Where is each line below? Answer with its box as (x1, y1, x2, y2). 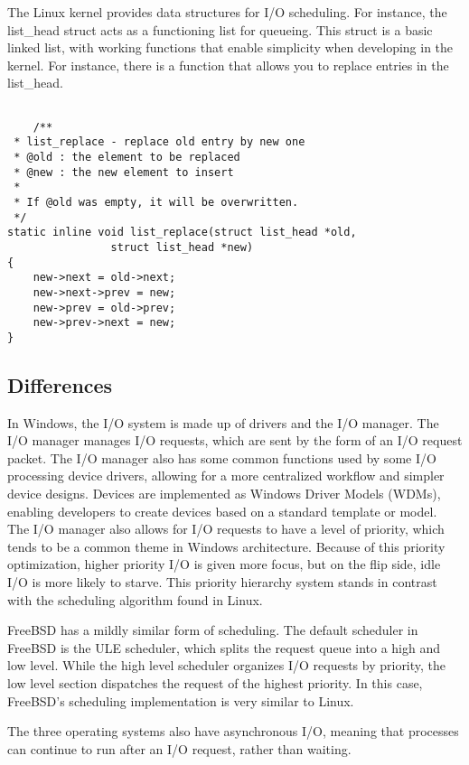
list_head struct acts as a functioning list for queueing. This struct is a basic (7, 20, 433, 39)
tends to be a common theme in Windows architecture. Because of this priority (7, 536, 446, 555)
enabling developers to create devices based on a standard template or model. (7, 501, 437, 520)
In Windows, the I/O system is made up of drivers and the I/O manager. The (7, 413, 439, 432)
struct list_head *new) (110, 240, 254, 254)
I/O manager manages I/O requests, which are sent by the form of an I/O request (7, 431, 463, 450)
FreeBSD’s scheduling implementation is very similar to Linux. (7, 691, 354, 710)
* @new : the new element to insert (14, 165, 234, 179)
